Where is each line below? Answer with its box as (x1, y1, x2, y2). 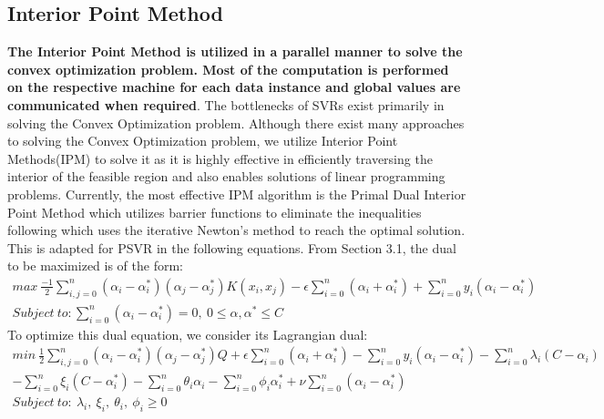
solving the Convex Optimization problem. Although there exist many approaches (7, 113, 465, 132)
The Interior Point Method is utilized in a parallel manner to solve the (7, 42, 463, 61)
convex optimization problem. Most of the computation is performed (7, 59, 449, 78)
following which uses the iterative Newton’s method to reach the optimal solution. (7, 220, 466, 240)
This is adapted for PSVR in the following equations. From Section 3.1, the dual (7, 238, 456, 257)
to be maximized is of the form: (7, 256, 183, 275)
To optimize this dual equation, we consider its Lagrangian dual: (7, 324, 368, 343)
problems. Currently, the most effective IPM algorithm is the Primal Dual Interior (7, 184, 466, 203)
